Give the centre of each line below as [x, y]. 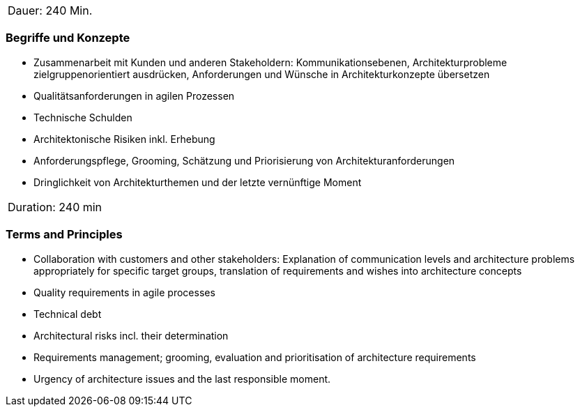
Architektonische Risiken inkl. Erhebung [124, 139]
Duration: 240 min [55, 207]
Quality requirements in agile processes [124, 292]
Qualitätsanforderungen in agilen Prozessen [134, 96]
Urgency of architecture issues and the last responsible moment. [182, 379]
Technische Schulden [83, 117]
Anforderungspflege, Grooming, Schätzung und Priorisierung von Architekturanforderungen [244, 160]
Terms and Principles [64, 235]
